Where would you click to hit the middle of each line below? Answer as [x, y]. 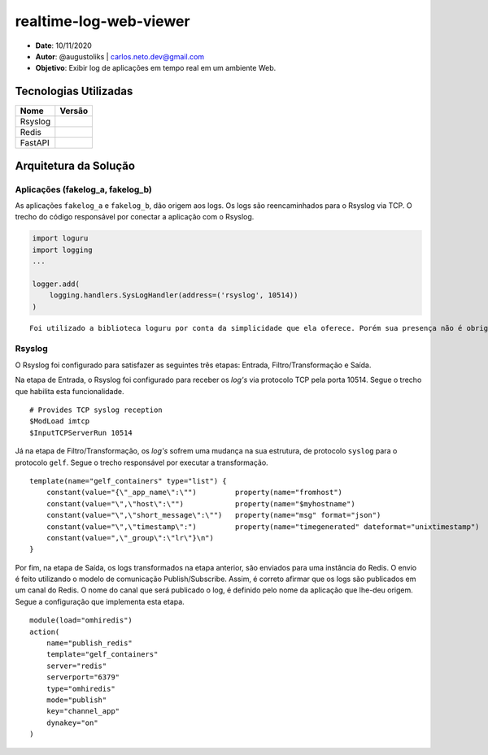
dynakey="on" [72, 722]
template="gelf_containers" [102, 655]
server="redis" [76, 666]
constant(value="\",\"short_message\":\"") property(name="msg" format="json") [213, 515]
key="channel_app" [83, 712]
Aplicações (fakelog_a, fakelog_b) [83, 189]
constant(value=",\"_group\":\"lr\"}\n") [130, 538]
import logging [62, 249]
